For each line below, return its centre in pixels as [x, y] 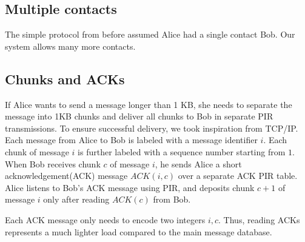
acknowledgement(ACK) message [66, 176]
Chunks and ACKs [65, 79]
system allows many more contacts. [70, 46]
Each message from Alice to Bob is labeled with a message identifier [131, 140]
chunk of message [37, 151]
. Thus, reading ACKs [259, 219]
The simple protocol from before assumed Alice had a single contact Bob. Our [150, 34]
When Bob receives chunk [53, 163]
